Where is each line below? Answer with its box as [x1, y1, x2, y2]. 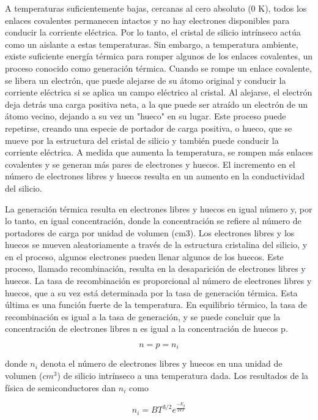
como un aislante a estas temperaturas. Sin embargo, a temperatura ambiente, [5, 37, 298, 50]
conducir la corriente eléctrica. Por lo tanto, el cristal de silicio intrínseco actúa [5, 26, 301, 39]
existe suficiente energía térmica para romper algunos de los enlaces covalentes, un [5, 50, 313, 62]
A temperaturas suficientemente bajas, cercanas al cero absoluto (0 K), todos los [5, 2, 307, 14]
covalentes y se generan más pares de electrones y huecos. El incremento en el [5, 157, 295, 170]
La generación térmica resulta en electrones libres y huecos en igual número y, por [5, 202, 312, 215]
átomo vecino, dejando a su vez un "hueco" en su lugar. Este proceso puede [5, 110, 286, 122]
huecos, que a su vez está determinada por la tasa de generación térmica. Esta [5, 286, 298, 299]
